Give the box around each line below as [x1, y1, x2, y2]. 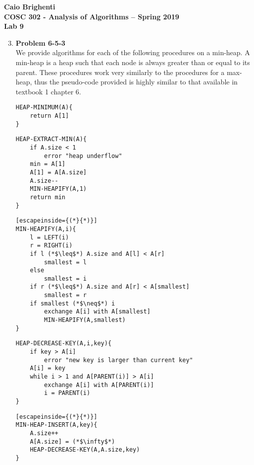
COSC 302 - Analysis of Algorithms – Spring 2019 [4, 11, 179, 21]
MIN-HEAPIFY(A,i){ [15, 225, 76, 232]
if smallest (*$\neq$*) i [30, 300, 115, 307]
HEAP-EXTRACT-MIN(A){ [15, 136, 87, 143]
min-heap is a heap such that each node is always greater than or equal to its [15, 57, 250, 67]
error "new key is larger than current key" [44, 356, 193, 364]
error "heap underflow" [44, 152, 122, 159]
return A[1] [30, 112, 69, 119]
